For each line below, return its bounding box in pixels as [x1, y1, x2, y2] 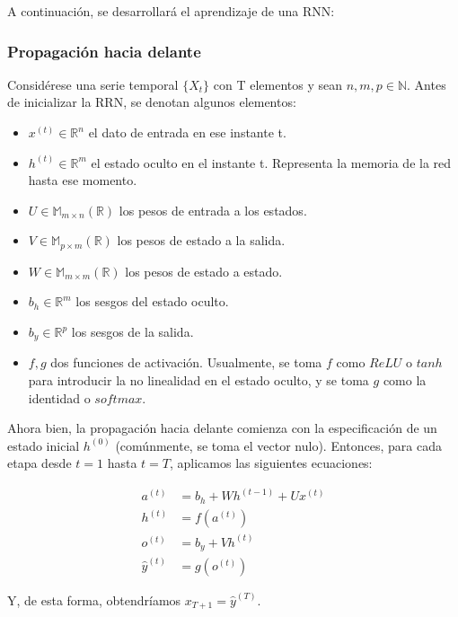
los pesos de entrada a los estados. [119, 200, 307, 219]
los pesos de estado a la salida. [117, 231, 286, 250]
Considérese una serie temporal [7, 75, 179, 93]
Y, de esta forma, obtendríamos [7, 591, 181, 610]
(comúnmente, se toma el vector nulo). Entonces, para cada [115, 436, 443, 454]
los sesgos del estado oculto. [75, 292, 229, 311]
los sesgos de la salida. [71, 322, 194, 341]
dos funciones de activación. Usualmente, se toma [50, 353, 322, 372]
